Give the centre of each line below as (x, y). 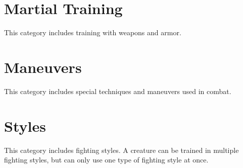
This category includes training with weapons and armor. (93, 32)
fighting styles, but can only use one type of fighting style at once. (106, 160)
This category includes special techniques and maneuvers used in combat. (118, 91)
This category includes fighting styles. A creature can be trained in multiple (121, 150)
